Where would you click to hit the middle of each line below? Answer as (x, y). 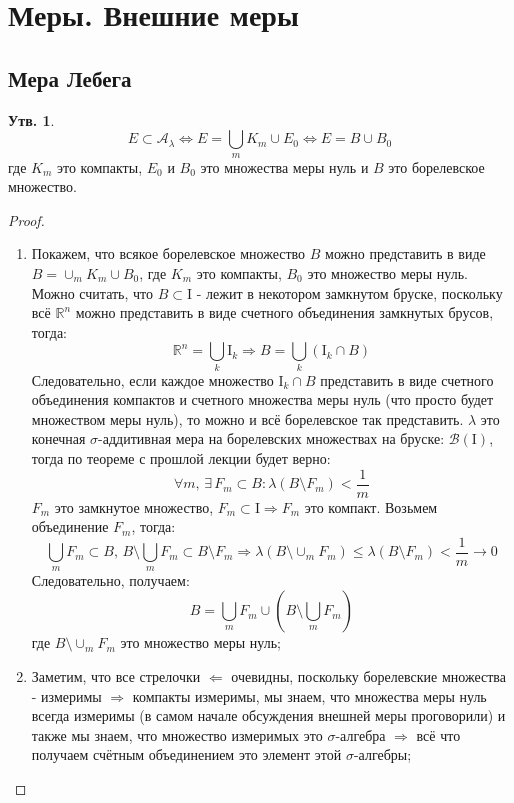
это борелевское (436, 166)
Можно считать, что (92, 292)
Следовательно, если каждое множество (152, 379)
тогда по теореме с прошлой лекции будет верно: (181, 458)
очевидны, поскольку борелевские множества (368, 675)
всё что (438, 734)
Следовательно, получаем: (110, 579)
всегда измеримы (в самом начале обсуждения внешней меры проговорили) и (268, 715)
